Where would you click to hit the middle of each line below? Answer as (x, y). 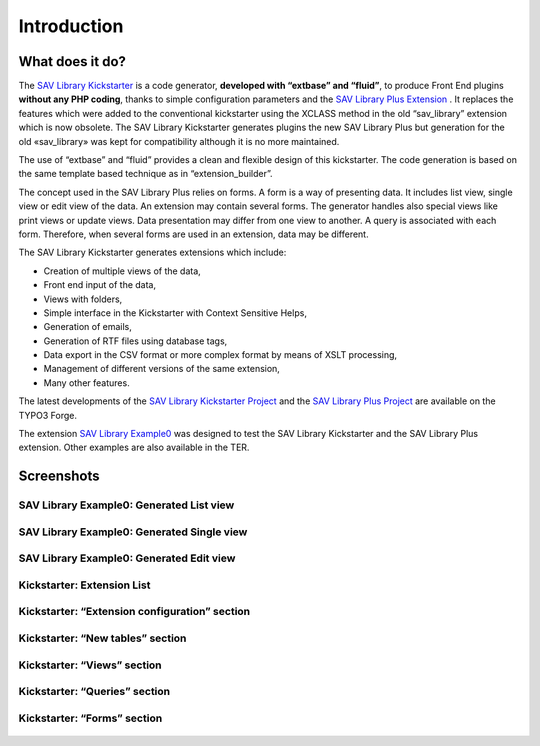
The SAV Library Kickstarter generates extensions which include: (152, 252)
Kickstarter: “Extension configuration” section (134, 612)
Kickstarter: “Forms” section (90, 718)
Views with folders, (83, 299)
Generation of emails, (87, 327)
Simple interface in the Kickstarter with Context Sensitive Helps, (175, 312)
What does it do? (72, 61)
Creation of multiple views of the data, (122, 271)
